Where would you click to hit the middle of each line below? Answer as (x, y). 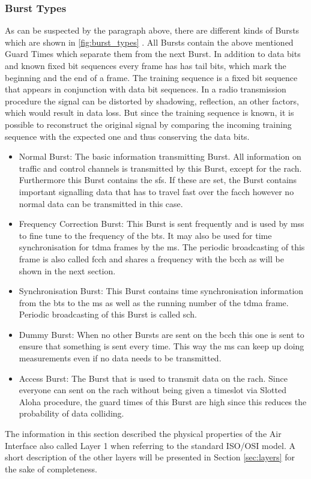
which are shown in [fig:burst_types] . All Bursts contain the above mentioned (149, 42)
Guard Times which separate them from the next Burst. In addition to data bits (153, 54)
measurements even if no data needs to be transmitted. (120, 358)
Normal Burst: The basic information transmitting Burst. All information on (160, 156)
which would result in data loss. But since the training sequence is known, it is (149, 113)
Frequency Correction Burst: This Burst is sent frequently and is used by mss (162, 224)
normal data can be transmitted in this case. (101, 203)
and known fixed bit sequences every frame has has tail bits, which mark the (146, 65)
